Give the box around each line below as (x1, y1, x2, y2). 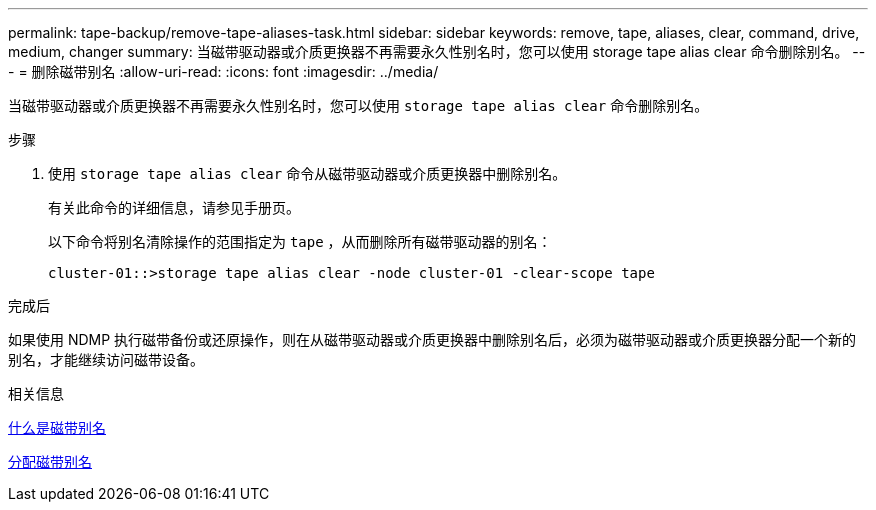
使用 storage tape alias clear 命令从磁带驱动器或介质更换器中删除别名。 (48, 165, 567, 182)
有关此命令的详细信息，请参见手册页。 (48, 199, 300, 216)
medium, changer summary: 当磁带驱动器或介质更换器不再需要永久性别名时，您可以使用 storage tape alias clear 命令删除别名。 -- (8, 43, 866, 60)
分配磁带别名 (8, 453, 92, 470)
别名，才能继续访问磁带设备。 (8, 351, 204, 368)
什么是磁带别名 (8, 419, 106, 436)
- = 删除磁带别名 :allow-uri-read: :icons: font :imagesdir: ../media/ (8, 63, 439, 80)
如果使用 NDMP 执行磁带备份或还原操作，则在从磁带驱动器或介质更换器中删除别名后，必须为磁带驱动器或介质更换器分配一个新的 (8, 331, 857, 348)
